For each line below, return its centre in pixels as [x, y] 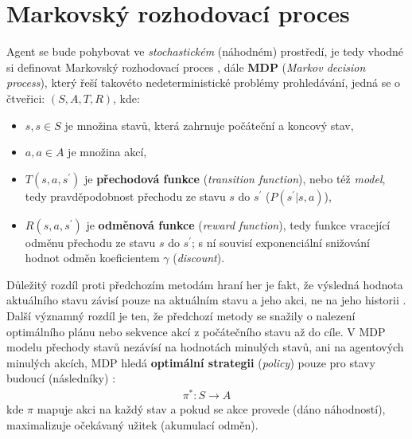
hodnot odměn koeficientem [92, 258]
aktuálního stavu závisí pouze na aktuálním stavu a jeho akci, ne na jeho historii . [206, 300]
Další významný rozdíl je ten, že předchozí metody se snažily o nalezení [181, 316]
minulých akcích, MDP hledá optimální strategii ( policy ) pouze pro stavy [191, 362]
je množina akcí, [107, 152]
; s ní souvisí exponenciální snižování [281, 242]
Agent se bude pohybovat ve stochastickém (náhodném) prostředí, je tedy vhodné [205, 51]
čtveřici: [26, 98]
